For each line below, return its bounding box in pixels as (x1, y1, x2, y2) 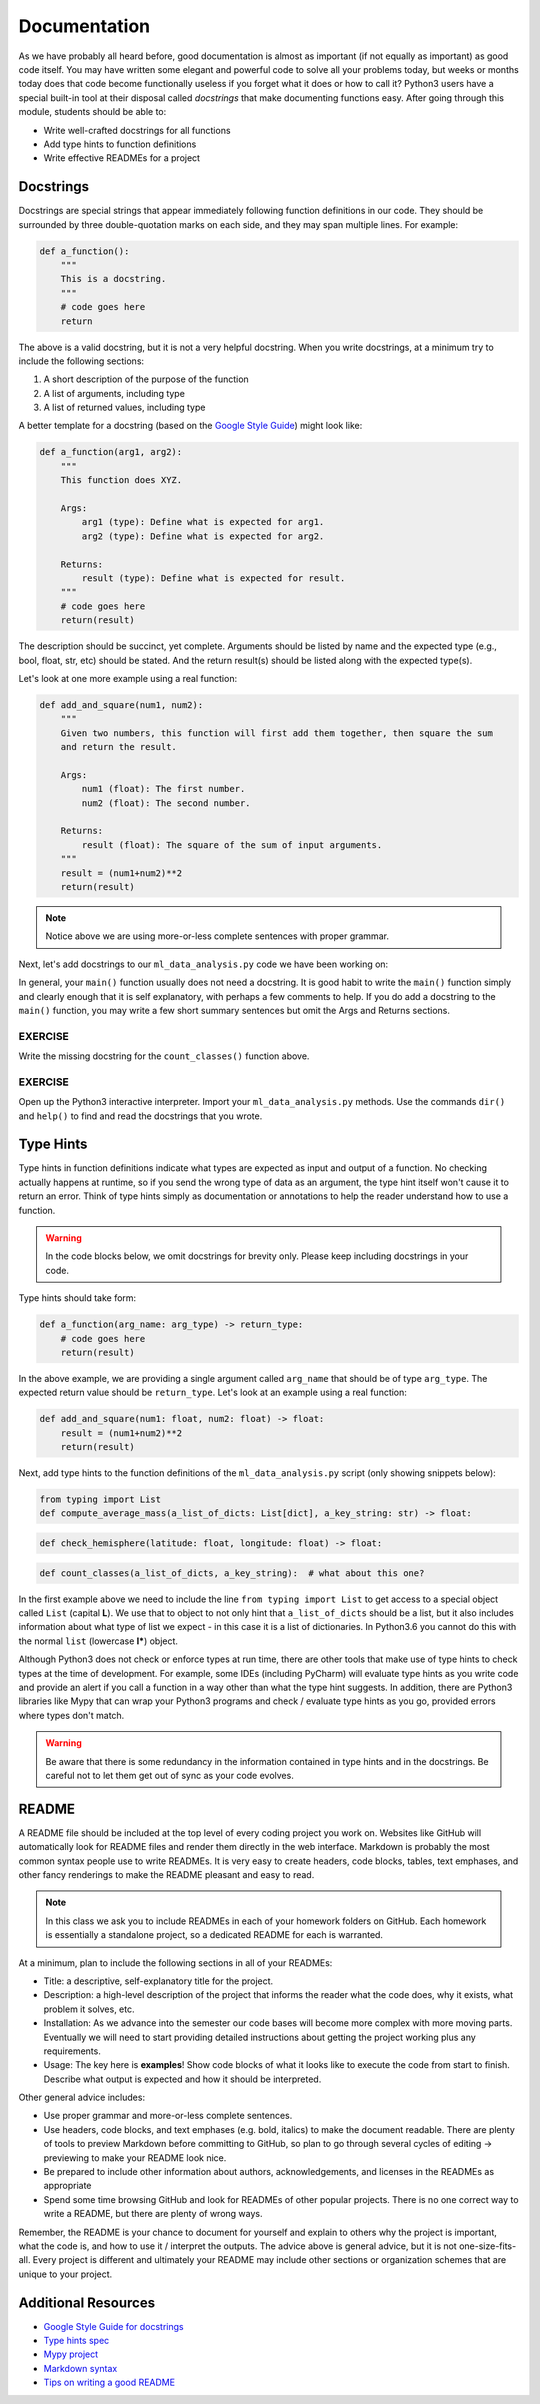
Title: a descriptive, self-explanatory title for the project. (43, 1975, 274, 1987)
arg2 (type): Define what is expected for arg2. (81, 530, 325, 542)
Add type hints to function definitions (43, 138, 197, 150)
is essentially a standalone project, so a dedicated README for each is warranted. (45, 1929, 384, 1941)
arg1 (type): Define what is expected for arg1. (81, 516, 325, 528)
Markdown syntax (43, 2362, 118, 2374)
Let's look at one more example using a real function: (18, 672, 238, 684)
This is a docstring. (60, 273, 167, 285)
